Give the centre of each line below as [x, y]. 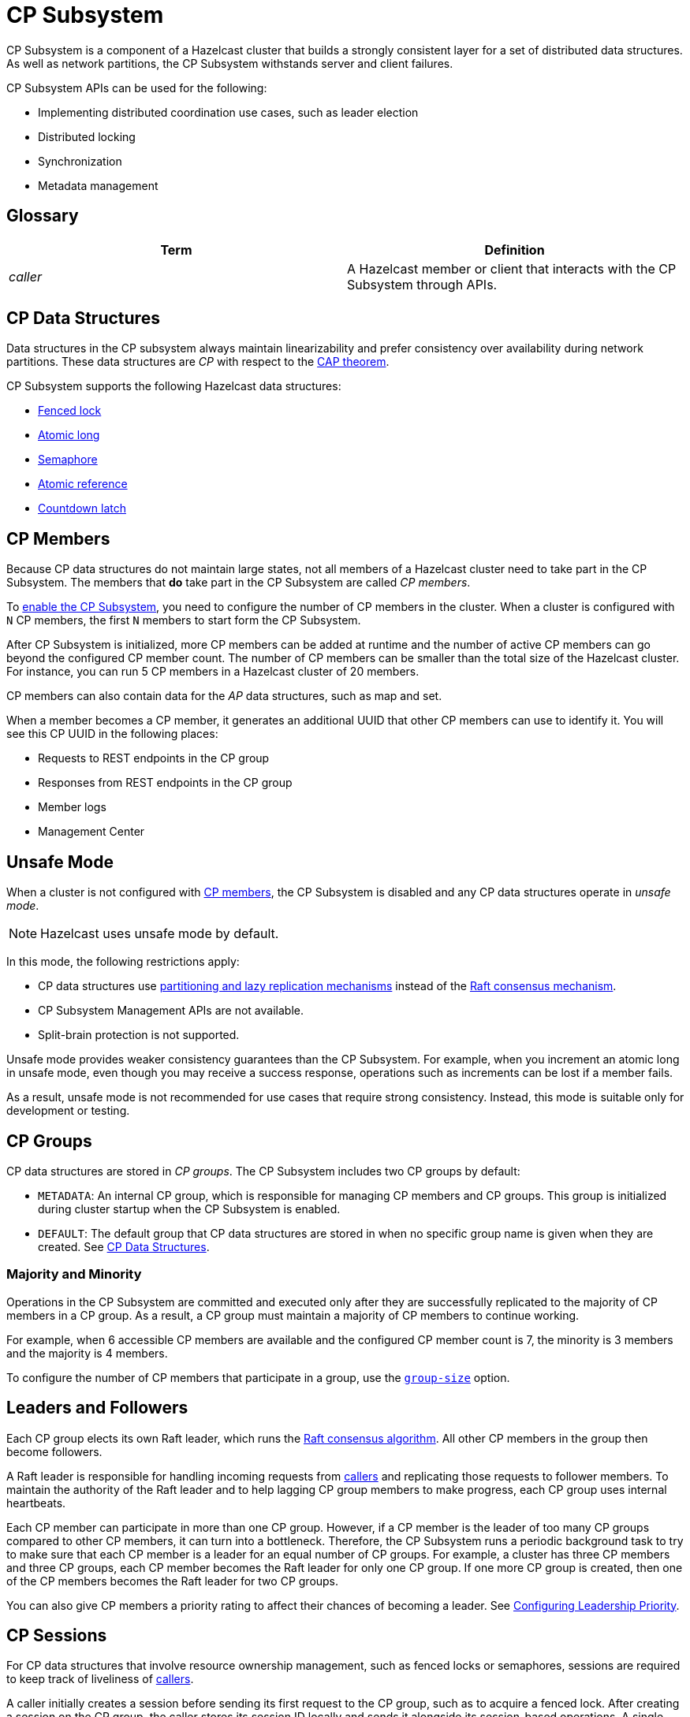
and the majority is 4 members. [87, 1353]
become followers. [54, 1451]
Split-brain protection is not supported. [139, 1035]
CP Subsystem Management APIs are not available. [171, 1011]
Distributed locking [87, 136]
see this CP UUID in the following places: [112, 734]
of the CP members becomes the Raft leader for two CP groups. [173, 1581]
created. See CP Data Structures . [124, 1246]
